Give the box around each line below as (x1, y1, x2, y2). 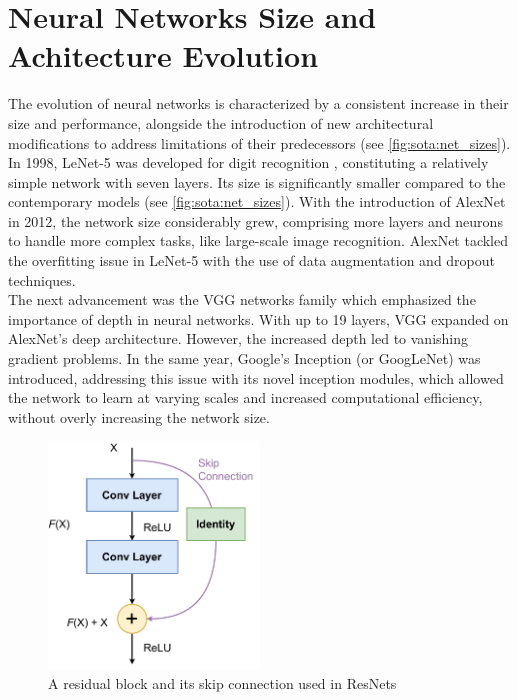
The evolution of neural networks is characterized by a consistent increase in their (8, 93, 509, 114)
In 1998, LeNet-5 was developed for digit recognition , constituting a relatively (8, 152, 489, 173)
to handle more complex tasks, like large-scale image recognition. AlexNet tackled (8, 230, 509, 251)
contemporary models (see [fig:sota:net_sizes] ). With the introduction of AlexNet (8, 191, 506, 212)
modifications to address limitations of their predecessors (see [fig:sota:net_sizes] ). (8, 132, 511, 153)
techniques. (8, 269, 76, 290)
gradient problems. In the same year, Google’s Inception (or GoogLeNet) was (8, 348, 481, 369)
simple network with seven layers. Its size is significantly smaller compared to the (8, 171, 506, 192)
